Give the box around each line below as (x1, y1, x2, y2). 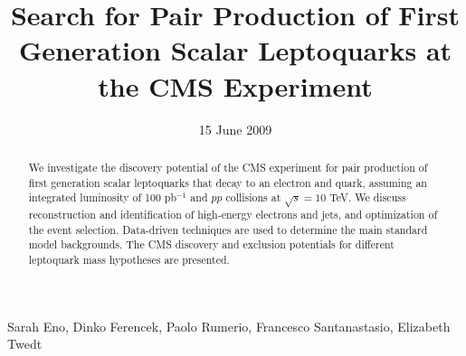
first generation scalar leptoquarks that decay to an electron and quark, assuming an (28, 174, 427, 190)
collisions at (225, 190, 281, 205)
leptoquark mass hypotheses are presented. (28, 252, 230, 267)
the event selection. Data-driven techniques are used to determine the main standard (28, 221, 428, 237)
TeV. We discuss (329, 190, 406, 205)
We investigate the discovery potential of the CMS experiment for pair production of (28, 159, 428, 174)
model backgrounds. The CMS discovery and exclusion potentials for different (28, 237, 395, 252)
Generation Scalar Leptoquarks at (18, 32, 452, 69)
